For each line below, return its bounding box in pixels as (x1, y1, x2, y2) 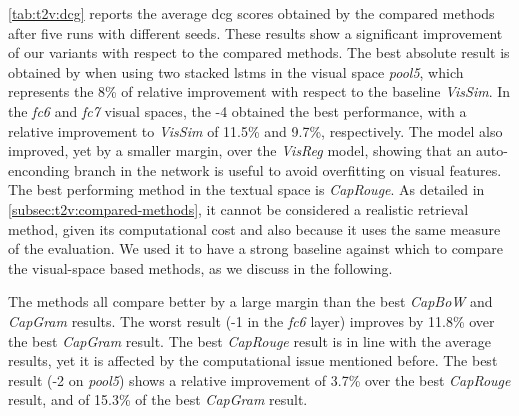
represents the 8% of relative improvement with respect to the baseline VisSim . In (8, 81, 511, 102)
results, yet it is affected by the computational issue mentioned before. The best (8, 350, 498, 371)
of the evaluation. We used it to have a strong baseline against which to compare (8, 238, 504, 259)
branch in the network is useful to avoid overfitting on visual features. (74, 159, 502, 180)
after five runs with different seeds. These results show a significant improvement (8, 22, 503, 43)
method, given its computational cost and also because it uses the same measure (8, 218, 501, 239)
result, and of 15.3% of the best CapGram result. (8, 389, 308, 410)
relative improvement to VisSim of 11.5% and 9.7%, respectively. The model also (8, 120, 503, 141)
